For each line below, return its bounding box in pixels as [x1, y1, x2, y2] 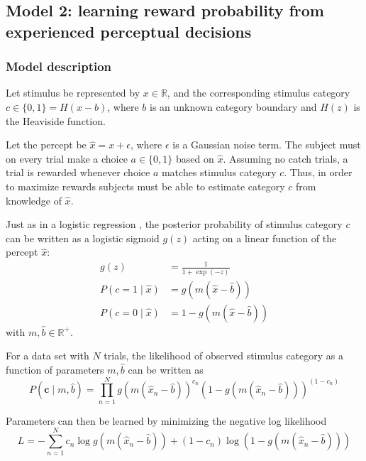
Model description [6, 58, 112, 75]
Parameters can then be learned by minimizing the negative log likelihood [6, 413, 327, 428]
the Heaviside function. [6, 113, 106, 128]
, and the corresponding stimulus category [167, 85, 350, 100]
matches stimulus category [161, 165, 277, 180]
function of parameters [6, 362, 104, 377]
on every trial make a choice [6, 151, 128, 166]
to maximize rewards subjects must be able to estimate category [6, 178, 285, 193]
